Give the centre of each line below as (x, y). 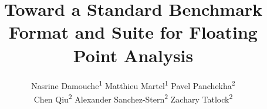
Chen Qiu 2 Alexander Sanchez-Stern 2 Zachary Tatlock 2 (133, 98)
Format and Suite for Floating (133, 32)
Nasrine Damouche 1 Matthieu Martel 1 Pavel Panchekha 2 (133, 84)
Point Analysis (133, 55)
